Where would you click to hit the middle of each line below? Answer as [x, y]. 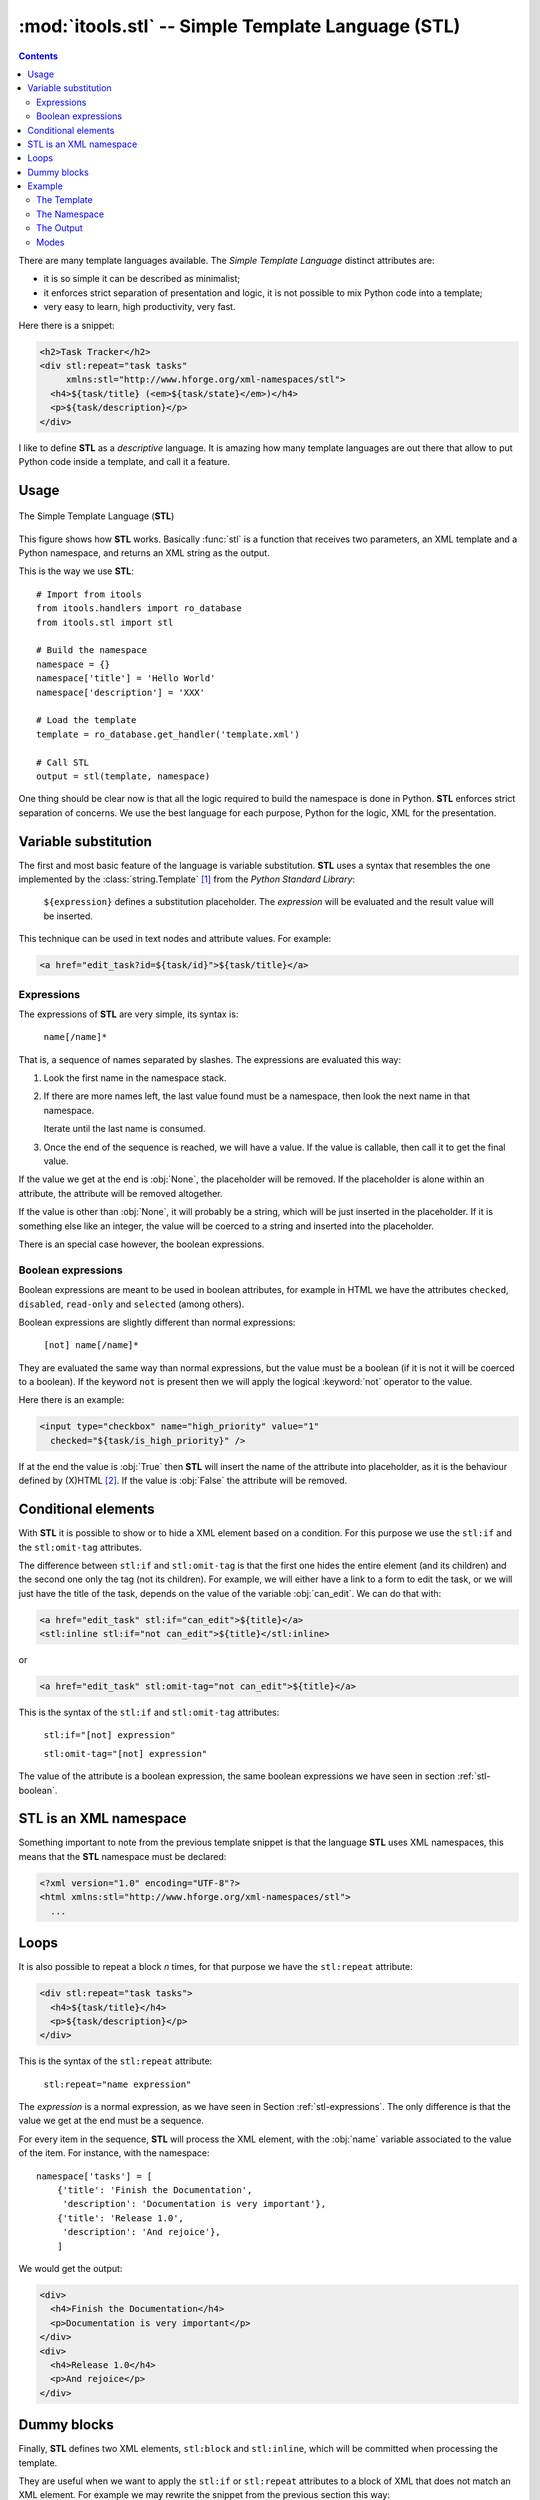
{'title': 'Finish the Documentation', [154, 2190]
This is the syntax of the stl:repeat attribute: [115, 2061]
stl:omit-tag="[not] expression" [125, 1753]
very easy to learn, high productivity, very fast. [139, 307]
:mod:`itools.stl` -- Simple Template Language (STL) [239, 26]
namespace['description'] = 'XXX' [120, 692]
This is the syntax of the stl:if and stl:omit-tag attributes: [149, 1712]
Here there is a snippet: [66, 325]
